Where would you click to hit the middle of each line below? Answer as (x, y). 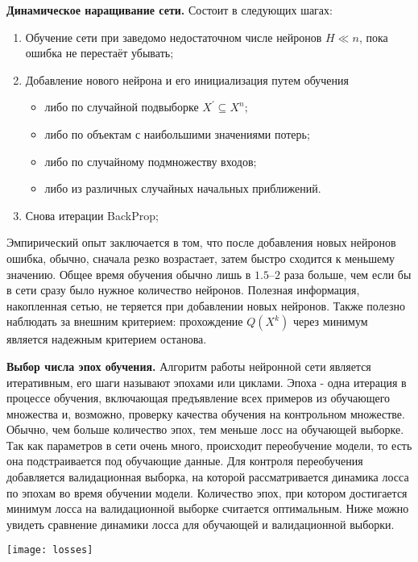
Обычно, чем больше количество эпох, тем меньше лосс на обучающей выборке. (205, 429)
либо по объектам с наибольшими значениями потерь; (177, 133)
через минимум (330, 321)
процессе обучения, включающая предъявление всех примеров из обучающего (199, 398)
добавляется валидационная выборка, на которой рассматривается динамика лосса (208, 477)
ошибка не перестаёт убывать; (99, 53)
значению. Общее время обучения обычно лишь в (129, 274)
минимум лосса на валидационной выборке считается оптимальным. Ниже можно (208, 508)
